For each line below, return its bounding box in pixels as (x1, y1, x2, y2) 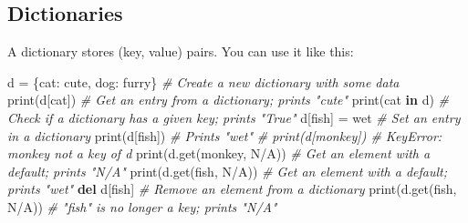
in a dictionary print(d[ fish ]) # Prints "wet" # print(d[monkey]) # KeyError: (7, 126, 442, 145)
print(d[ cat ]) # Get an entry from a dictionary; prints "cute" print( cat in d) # (7, 90, 450, 109)
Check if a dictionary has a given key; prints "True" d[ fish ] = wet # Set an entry (7, 107, 461, 127)
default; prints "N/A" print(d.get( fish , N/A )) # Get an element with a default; (7, 161, 448, 180)
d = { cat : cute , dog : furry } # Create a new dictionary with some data (7, 72, 400, 91)
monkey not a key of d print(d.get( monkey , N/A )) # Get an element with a (7, 144, 431, 163)
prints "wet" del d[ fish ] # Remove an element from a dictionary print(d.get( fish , (7, 179, 457, 198)
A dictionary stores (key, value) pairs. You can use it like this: (7, 42, 354, 61)
